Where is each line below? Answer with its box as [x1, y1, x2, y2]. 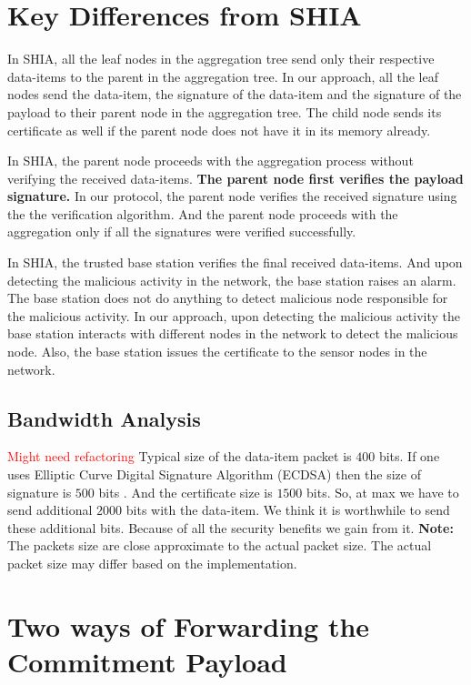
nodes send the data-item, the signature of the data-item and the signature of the [7, 85, 462, 104]
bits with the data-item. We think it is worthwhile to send [125, 500, 450, 519]
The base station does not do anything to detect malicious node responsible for [7, 288, 448, 307]
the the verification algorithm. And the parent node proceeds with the [7, 204, 398, 223]
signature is [7, 482, 72, 501]
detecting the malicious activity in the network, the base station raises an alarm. [7, 270, 456, 289]
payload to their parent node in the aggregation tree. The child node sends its [7, 102, 442, 121]
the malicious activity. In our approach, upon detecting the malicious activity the [7, 306, 461, 325]
